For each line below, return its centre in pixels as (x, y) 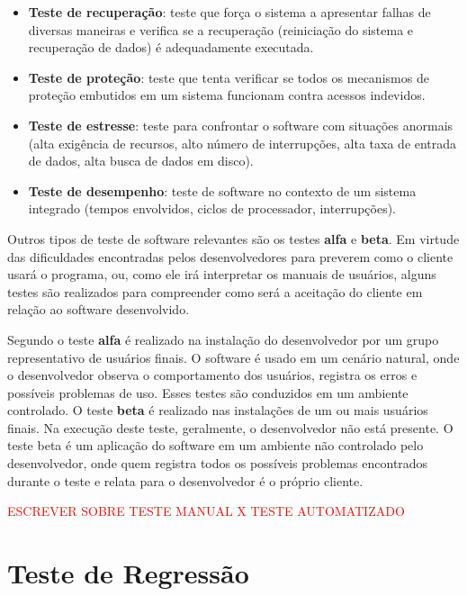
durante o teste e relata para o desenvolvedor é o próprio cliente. (185, 480)
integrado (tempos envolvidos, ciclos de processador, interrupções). (212, 208)
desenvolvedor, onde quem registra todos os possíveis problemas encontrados (218, 463)
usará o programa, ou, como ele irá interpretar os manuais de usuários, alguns (222, 274)
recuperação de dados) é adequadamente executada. (171, 47)
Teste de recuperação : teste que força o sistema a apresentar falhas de (229, 12)
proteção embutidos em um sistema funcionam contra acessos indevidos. (227, 95)
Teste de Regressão (128, 573)
